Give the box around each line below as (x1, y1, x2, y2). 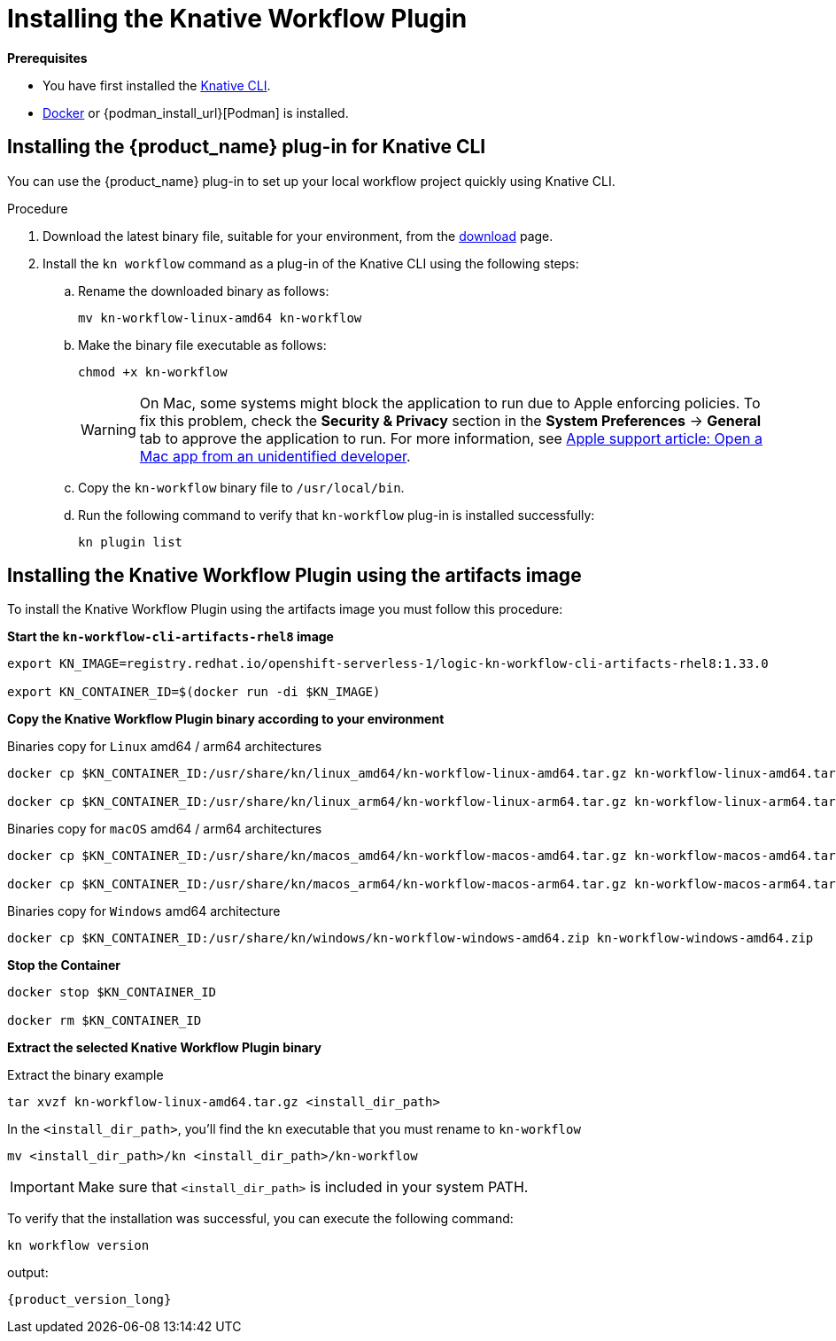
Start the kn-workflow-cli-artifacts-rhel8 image (7, 629, 334, 645)
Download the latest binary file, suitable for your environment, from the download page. (43, 228, 553, 244)
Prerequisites (7, 50, 88, 66)
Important (10, 1178, 74, 1197)
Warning (81, 420, 136, 438)
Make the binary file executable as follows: (78, 337, 327, 353)
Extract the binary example (7, 1067, 164, 1083)
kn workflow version (7, 1238, 150, 1253)
